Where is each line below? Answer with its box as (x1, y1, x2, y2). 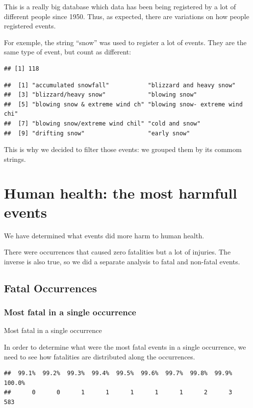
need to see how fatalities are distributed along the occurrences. (4, 351, 195, 361)
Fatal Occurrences (4, 280, 97, 295)
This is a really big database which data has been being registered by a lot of (4, 1, 236, 11)
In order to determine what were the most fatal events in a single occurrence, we (4, 342, 246, 352)
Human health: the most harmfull (4, 182, 237, 203)
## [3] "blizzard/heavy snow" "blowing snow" (4, 91, 197, 99)
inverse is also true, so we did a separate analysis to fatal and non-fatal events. (4, 256, 240, 266)
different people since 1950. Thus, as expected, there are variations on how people (4, 11, 250, 21)
